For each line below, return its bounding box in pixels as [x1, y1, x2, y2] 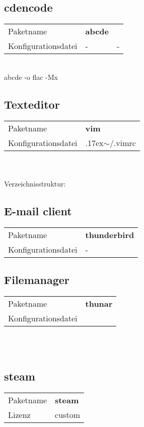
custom [55, 409, 80, 421]
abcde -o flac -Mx [4, 71, 58, 82]
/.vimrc [109, 136, 136, 149]
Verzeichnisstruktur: [4, 178, 66, 188]
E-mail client [4, 203, 72, 218]
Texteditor [4, 96, 60, 112]
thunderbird [85, 228, 134, 241]
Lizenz [8, 409, 31, 421]
